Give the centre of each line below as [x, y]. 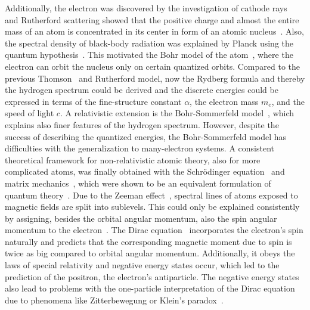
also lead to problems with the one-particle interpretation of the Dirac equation [150, 288]
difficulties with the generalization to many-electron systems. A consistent [139, 148]
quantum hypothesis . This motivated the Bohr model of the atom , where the [149, 55]
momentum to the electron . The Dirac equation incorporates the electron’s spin [154, 230]
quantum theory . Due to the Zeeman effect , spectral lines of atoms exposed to [151, 195]
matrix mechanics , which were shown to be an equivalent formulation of [138, 183]
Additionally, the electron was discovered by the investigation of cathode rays [146, 8]
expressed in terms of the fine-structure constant [93, 101]
